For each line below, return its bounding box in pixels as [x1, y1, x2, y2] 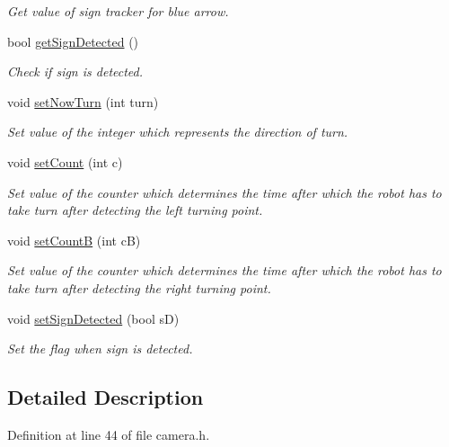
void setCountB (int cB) [7, 230, 141, 249]
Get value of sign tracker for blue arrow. [7, 2, 229, 20]
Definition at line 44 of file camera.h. [7, 425, 210, 443]
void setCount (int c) [7, 152, 123, 171]
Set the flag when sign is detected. [7, 339, 193, 358]
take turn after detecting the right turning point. [7, 278, 271, 297]
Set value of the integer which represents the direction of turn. [7, 122, 348, 141]
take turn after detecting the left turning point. [7, 201, 263, 219]
